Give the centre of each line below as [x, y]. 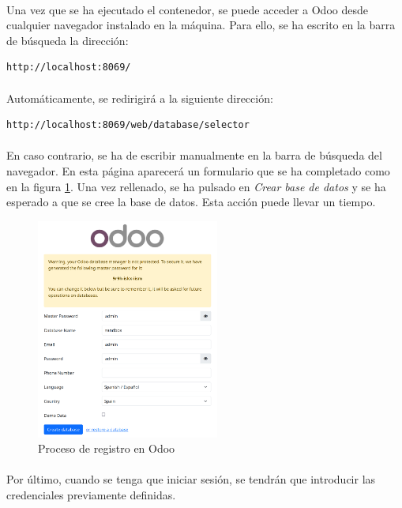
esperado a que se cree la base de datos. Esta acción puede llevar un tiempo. [191, 202]
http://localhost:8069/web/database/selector [128, 125]
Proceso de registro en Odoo [107, 448]
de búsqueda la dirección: [68, 40]
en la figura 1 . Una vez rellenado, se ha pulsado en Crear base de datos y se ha [196, 186]
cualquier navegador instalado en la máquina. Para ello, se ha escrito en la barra [201, 25]
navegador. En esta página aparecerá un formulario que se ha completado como [198, 170]
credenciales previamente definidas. [91, 494]
